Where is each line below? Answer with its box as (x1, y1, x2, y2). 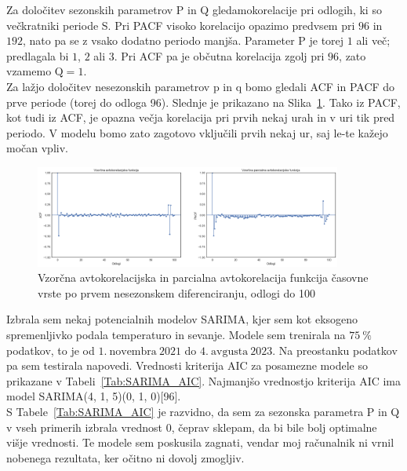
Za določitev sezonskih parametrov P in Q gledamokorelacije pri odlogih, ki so (6, 2, 382, 17)
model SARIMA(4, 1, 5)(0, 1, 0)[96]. (6, 388, 181, 404)
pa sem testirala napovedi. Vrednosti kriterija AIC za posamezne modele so (6, 357, 368, 374)
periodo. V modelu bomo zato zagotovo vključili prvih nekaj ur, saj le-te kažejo (6, 124, 388, 141)
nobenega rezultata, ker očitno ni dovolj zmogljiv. (6, 449, 245, 466)
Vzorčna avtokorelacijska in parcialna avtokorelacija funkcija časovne (38, 269, 369, 286)
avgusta (211, 345, 249, 357)
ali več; (356, 32, 391, 49)
